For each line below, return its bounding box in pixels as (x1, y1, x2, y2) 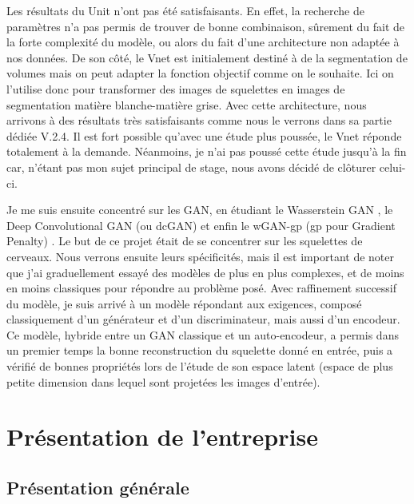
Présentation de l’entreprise (6, 420, 318, 453)
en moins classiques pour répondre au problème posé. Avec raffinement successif (6, 280, 397, 296)
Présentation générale (6, 475, 189, 500)
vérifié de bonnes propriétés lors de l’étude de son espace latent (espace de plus (6, 358, 393, 375)
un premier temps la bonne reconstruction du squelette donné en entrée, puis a (6, 342, 393, 359)
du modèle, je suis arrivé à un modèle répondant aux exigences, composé (6, 295, 362, 312)
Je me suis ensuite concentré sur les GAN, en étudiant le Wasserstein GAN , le (6, 201, 393, 218)
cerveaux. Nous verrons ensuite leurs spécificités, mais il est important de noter (6, 248, 394, 264)
